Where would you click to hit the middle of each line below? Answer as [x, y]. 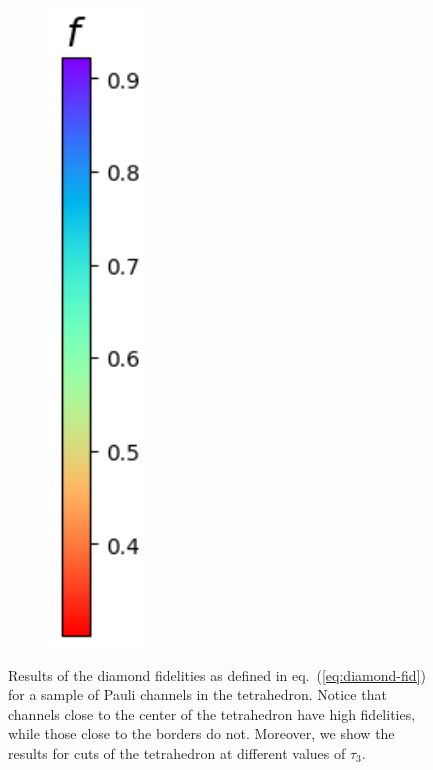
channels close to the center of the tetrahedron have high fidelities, [212, 713]
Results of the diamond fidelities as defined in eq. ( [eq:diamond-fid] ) [217, 674]
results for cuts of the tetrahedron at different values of [177, 752]
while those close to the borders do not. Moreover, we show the [201, 733]
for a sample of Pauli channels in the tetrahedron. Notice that [197, 694]
